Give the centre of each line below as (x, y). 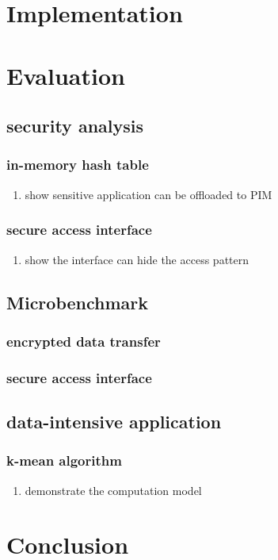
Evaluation (66, 75)
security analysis (75, 126)
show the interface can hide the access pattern (137, 259)
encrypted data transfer (84, 341)
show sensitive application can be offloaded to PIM (149, 194)
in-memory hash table (78, 165)
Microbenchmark (78, 302)
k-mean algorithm (64, 460)
